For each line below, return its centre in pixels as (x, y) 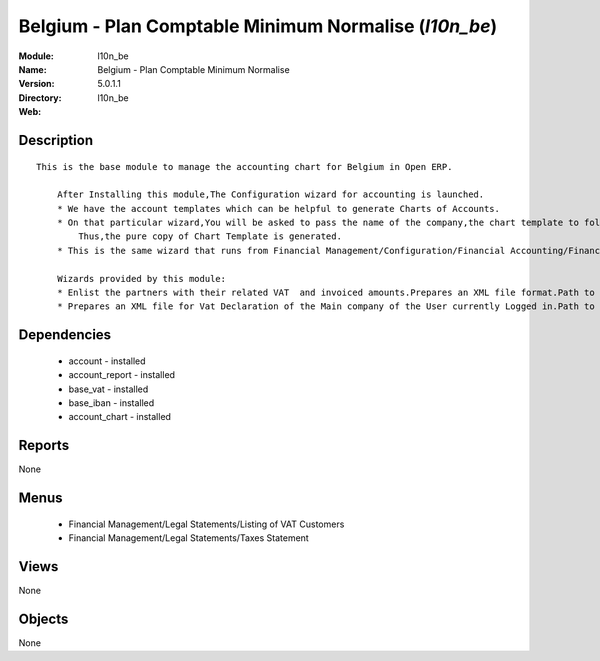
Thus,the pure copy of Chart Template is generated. (210, 236)
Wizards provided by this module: (141, 278)
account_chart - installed (120, 417)
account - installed (107, 361)
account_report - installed (121, 375)
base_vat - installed (108, 389)
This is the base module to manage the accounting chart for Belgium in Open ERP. (244, 166)
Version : (36, 84)
